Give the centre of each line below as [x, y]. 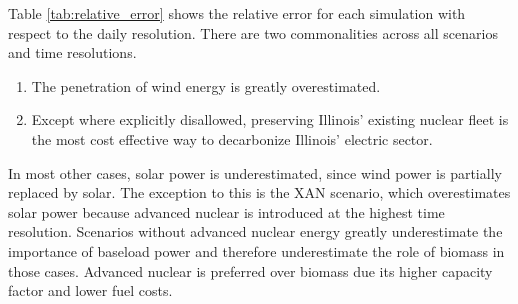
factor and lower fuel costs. [90, 290]
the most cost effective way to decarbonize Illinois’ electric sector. [232, 138]
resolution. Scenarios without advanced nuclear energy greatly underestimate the [255, 231]
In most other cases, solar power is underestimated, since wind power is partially [255, 172]
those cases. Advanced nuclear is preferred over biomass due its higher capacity [250, 270]
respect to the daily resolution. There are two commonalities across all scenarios [253, 32]
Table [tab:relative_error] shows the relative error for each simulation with [237, 13]
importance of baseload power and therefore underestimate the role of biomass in [256, 250]
